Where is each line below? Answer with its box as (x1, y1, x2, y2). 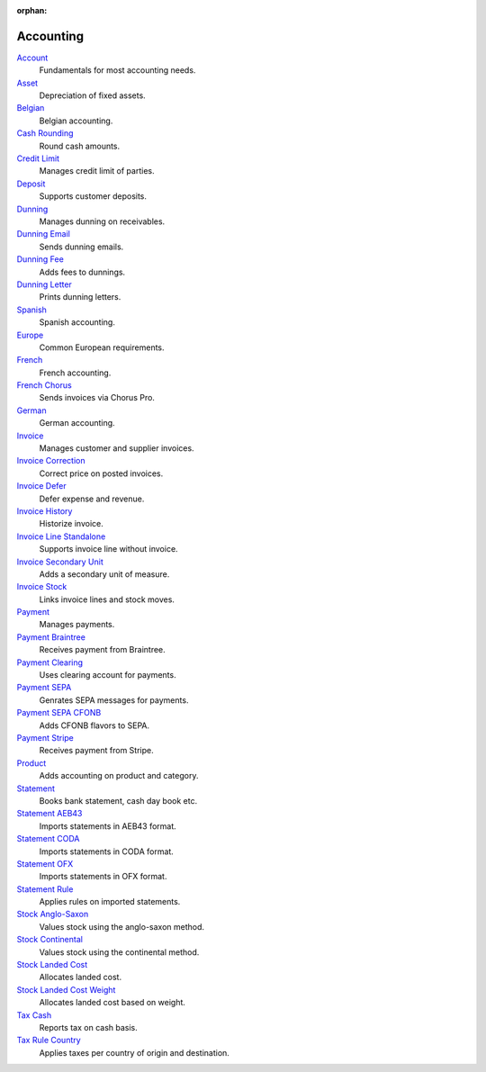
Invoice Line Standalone (16, 531, 106, 542)
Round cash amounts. (39, 140, 121, 151)
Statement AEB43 (16, 808, 83, 819)
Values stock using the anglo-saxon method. (39, 921, 205, 932)
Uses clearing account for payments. (39, 670, 176, 680)
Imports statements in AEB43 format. (39, 820, 177, 832)
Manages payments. (39, 619, 115, 630)
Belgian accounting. (39, 115, 113, 126)
